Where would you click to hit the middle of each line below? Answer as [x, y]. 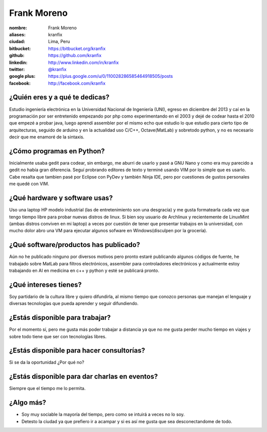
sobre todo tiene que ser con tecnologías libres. [58, 336]
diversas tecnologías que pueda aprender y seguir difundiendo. [74, 304]
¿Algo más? [28, 402]
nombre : [18, 28]
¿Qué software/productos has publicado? [75, 245]
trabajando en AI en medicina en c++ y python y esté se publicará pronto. [84, 270]
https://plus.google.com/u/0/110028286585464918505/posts [111, 76]
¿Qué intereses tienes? [45, 284]
